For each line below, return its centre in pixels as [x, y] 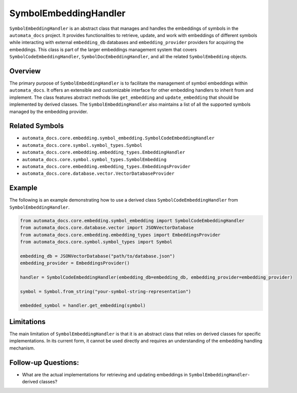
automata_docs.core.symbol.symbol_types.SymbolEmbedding [94, 159]
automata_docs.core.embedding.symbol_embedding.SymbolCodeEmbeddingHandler [118, 138]
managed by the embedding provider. [49, 111]
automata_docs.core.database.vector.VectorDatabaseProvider [98, 174]
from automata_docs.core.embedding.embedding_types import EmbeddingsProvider [120, 235]
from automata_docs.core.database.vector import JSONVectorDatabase [107, 228]
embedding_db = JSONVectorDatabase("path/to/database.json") [98, 256]
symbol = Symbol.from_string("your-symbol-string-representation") [106, 291]
